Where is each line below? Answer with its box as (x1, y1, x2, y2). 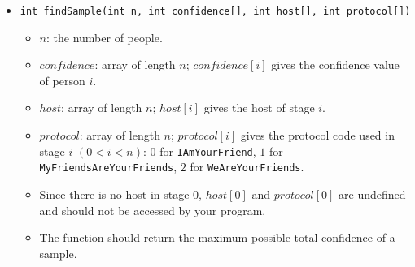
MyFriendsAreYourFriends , (39, 158, 177, 175)
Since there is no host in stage (39, 185, 190, 202)
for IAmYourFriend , (159, 142, 256, 159)
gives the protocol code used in (240, 127, 395, 144)
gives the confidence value (271, 56, 400, 73)
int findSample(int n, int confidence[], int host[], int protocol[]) (20, 6, 411, 17)
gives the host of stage (203, 99, 315, 116)
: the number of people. (46, 28, 163, 45)
